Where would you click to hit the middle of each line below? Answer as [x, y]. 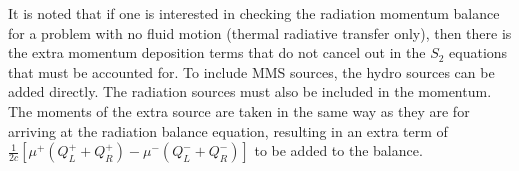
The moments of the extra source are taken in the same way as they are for [239, 110]
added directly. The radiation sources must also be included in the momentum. [250, 91]
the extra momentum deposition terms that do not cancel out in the [217, 52]
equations [478, 52]
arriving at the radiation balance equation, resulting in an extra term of [228, 130]
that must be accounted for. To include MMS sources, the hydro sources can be [251, 71]
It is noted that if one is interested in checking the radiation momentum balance [254, 13]
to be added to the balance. [338, 150]
